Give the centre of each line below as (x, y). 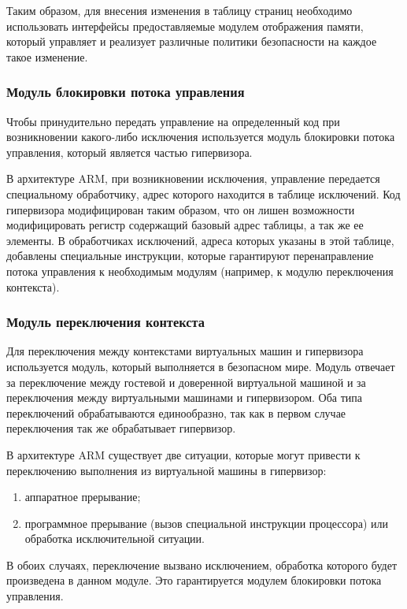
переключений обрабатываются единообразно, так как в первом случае (176, 412)
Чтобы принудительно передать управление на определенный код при (173, 121)
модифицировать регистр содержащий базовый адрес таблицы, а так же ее (185, 225)
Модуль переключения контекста (105, 322)
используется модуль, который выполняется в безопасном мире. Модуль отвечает (201, 366)
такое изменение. (47, 56)
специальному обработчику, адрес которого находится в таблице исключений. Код (203, 193)
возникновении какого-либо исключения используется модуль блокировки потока (201, 137)
